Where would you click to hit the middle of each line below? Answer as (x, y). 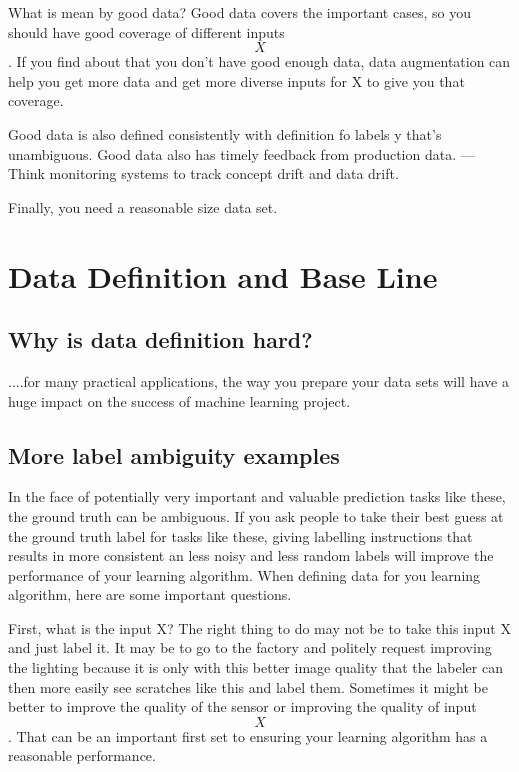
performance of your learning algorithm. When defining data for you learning (244, 574)
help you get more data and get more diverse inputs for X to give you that (236, 80)
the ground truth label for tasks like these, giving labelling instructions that (240, 535)
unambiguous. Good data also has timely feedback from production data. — (241, 153)
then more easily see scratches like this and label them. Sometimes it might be (248, 686)
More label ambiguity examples (174, 454)
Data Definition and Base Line (223, 275)
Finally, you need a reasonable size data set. (143, 206)
